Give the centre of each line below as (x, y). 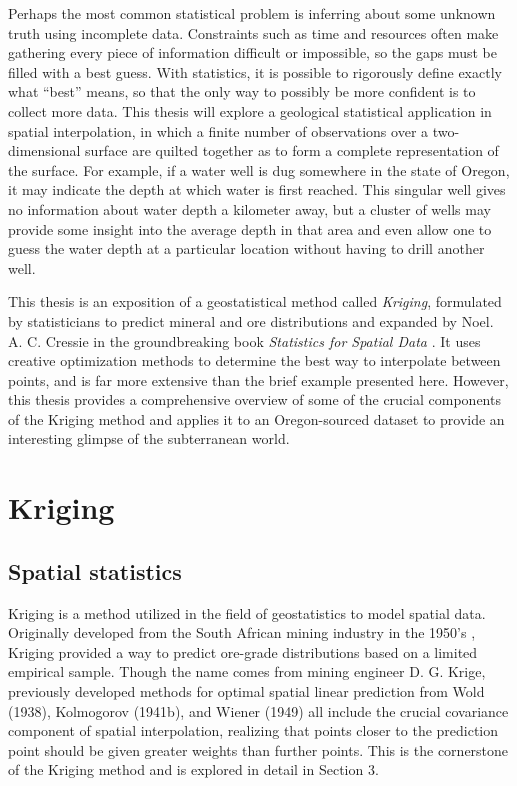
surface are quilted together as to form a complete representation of (292, 150)
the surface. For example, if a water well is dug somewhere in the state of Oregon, (259, 169)
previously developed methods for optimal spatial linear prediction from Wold (246, 691)
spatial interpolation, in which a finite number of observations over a (218, 130)
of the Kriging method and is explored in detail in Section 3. (193, 769)
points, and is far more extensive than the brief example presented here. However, (258, 379)
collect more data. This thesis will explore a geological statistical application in (250, 110)
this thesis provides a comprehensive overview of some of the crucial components (254, 399)
